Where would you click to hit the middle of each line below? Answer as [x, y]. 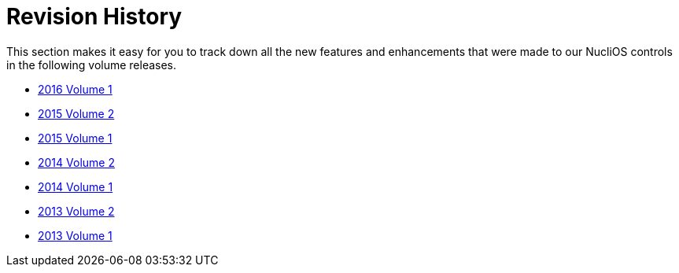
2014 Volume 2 [76, 162]
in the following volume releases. [92, 65]
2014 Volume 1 [76, 186]
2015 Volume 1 [75, 138]
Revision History [94, 17]
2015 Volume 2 [76, 113]
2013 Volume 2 [76, 211]
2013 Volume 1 [75, 235]
